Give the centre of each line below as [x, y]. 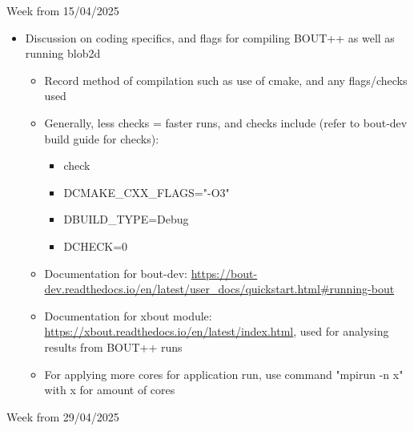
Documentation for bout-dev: [116, 273]
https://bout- [224, 273]
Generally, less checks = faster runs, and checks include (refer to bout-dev [226, 122]
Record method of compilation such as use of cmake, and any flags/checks [226, 80]
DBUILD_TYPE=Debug [126, 219]
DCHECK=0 [96, 246]
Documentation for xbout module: [128, 315]
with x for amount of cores [110, 390]
